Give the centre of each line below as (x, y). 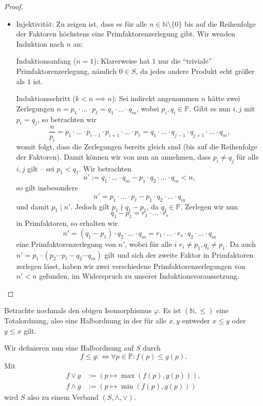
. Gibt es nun (210, 108)
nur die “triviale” (185, 61)
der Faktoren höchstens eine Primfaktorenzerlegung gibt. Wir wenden (126, 34)
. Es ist (170, 310)
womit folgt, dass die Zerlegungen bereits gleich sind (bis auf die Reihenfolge (137, 147)
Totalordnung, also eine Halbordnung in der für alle (86, 320)
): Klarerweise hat (122, 61)
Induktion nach (40, 43)
